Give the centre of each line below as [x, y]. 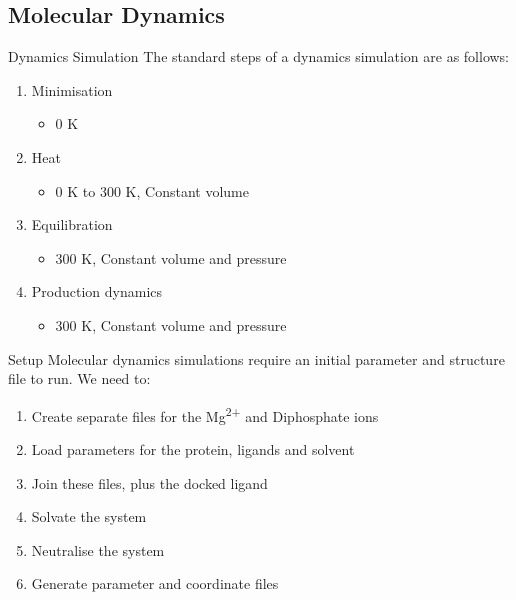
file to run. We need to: [79, 378]
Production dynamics [97, 291]
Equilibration [72, 224]
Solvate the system [89, 516]
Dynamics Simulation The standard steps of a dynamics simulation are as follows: [259, 56]
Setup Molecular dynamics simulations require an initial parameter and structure [256, 358]
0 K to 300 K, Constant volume [152, 190]
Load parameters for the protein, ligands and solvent [193, 448]
